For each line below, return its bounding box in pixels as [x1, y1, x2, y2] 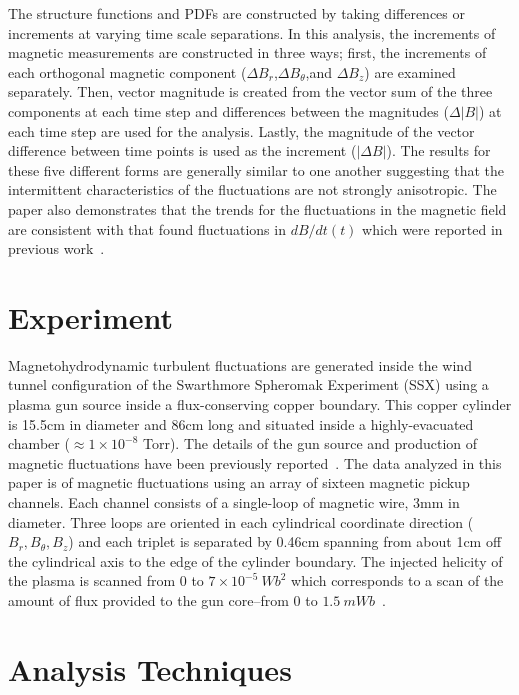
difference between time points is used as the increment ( [8, 140, 357, 161]
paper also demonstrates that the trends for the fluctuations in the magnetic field [8, 198, 507, 219]
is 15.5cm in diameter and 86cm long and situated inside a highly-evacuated [8, 413, 474, 434]
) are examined [364, 61, 456, 82]
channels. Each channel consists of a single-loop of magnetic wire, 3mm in [8, 492, 460, 512]
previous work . [8, 238, 105, 259]
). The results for [386, 140, 491, 161]
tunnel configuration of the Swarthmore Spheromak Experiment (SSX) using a [8, 374, 489, 395]
